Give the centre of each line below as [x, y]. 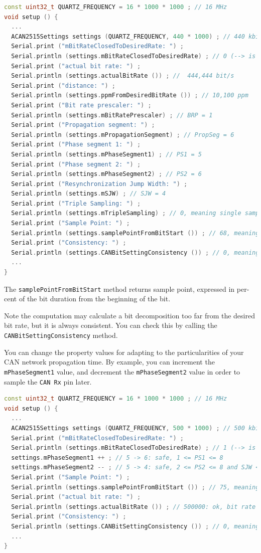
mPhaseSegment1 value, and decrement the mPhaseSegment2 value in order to [122, 371]
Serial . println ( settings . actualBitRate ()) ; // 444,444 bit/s [123, 76]
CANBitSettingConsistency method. [61, 335]
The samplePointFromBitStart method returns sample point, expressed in [119, 289]
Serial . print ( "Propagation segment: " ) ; [83, 125]
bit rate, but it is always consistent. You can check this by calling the [111, 325]
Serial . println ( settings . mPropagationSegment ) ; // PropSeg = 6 [123, 135]
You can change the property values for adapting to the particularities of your [124, 352]
